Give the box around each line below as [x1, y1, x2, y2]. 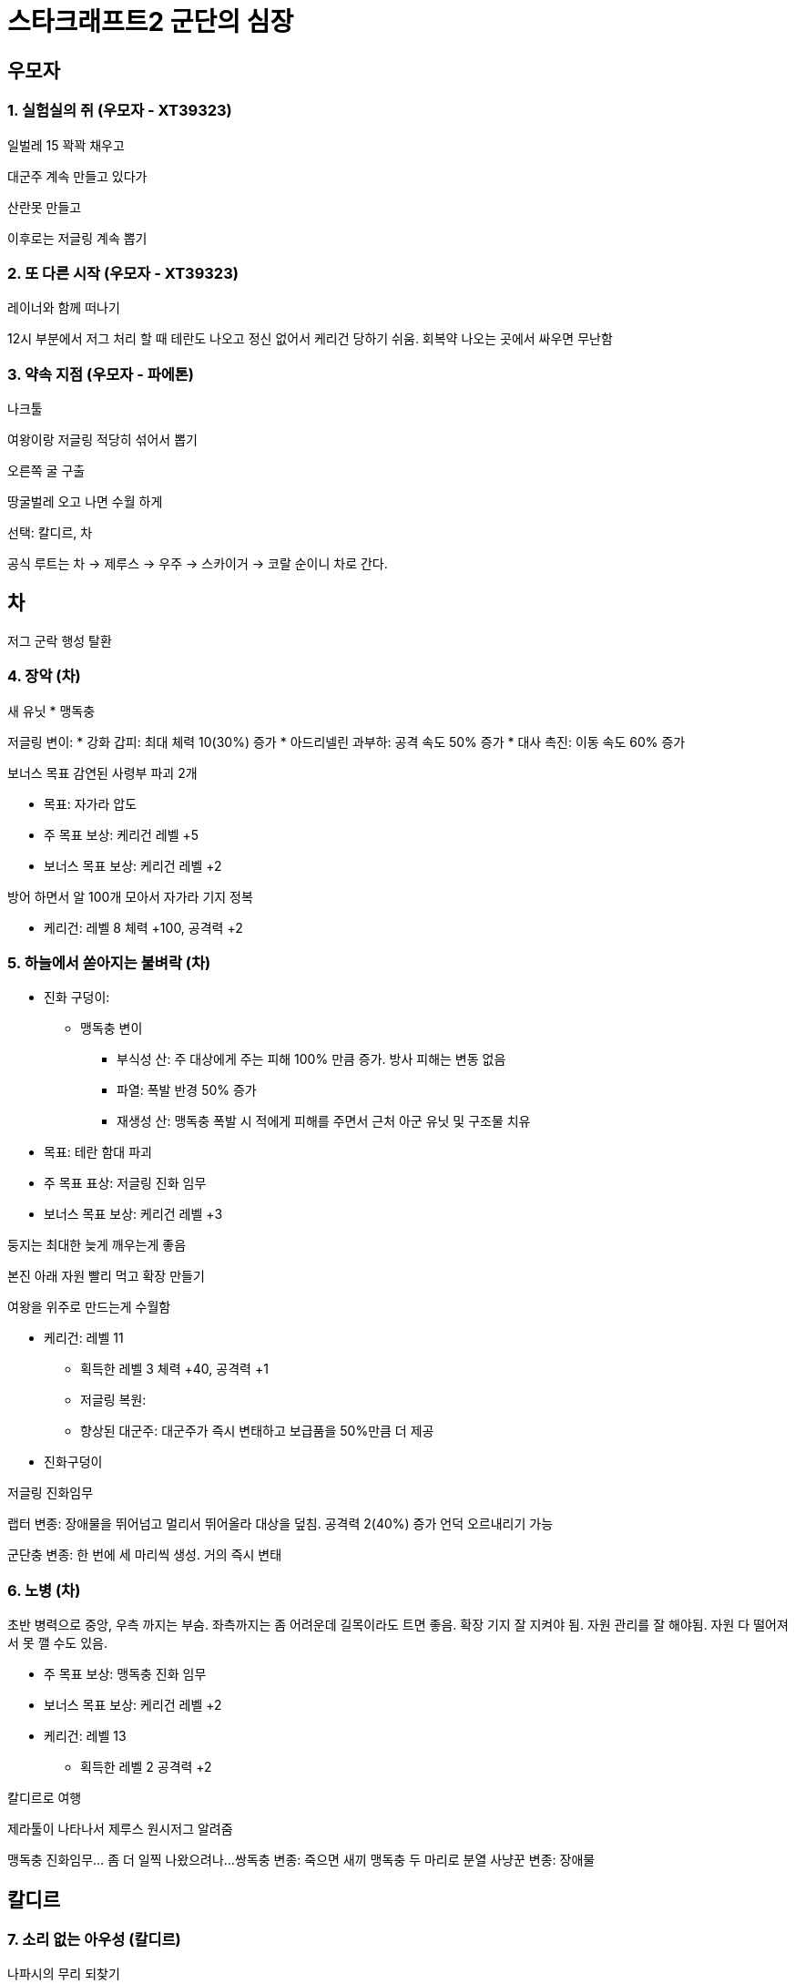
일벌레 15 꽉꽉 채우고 [7, 137, 125, 153]
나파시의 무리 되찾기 [7, 1966, 120, 1982]
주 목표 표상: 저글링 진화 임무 [44, 1175, 207, 1191]
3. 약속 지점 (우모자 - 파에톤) [7, 364, 195, 384]
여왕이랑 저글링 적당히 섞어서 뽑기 [7, 432, 198, 448]
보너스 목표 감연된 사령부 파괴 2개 [7, 764, 198, 781]
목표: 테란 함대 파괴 [44, 1144, 152, 1161]
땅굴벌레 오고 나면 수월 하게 [7, 494, 163, 510]
